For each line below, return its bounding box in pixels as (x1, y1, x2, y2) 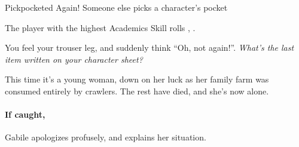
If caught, (5, 108, 45, 121)
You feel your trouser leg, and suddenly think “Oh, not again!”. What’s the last (5, 41, 294, 54)
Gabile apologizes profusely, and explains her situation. (5, 131, 206, 143)
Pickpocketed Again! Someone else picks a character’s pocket (5, 1, 228, 13)
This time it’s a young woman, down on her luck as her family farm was (5, 73, 269, 85)
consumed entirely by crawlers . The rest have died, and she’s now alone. (5, 84, 269, 97)
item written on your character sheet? (5, 53, 143, 65)
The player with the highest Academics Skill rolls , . (5, 21, 196, 33)
